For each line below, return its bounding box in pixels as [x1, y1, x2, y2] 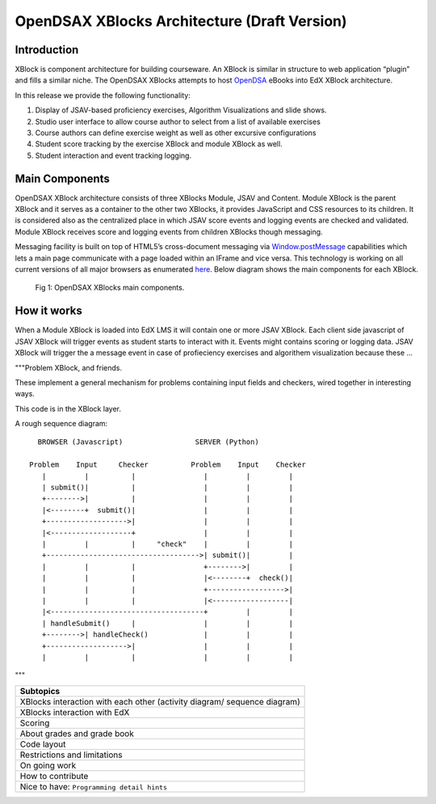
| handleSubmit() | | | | [41, 619, 294, 628]
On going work [19, 760, 77, 771]
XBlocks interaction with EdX [19, 706, 130, 717]
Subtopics [19, 685, 61, 696]
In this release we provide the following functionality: [15, 90, 191, 100]
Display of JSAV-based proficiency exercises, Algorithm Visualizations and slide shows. [35, 105, 327, 115]
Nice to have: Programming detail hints [19, 781, 167, 792]
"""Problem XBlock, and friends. [15, 362, 123, 372]
